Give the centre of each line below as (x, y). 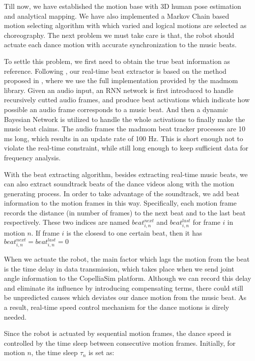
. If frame (45, 233)
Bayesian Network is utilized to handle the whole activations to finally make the (125, 119)
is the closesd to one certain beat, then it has (134, 233)
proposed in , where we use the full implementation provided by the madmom (121, 80)
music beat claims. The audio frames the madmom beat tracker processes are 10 (125, 129)
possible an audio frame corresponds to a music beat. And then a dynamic (116, 109)
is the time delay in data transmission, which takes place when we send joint (119, 268)
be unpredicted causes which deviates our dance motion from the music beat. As (125, 297)
